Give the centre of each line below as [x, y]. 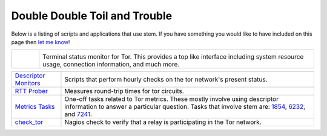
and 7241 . [78, 114]
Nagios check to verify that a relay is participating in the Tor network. [163, 122]
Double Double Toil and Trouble [92, 16]
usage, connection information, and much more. [111, 65]
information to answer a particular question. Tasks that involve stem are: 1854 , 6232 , [185, 107]
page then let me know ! [41, 42]
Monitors [28, 83]
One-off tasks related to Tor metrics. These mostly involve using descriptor [171, 99]
